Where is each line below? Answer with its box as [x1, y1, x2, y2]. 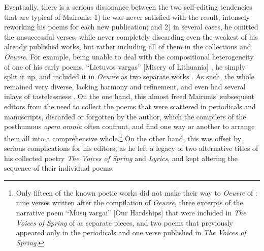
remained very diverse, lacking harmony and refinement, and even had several [4, 81, 246, 91]
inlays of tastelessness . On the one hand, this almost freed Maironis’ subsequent [4, 91, 254, 102]
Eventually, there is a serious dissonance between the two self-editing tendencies [4, 2, 252, 12]
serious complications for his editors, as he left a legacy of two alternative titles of [4, 142, 258, 153]
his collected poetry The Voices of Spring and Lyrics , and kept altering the [4, 152, 238, 163]
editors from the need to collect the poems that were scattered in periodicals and [4, 101, 256, 111]
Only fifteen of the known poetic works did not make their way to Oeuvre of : [16, 187, 257, 198]
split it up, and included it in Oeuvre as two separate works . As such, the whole [4, 71, 254, 82]
